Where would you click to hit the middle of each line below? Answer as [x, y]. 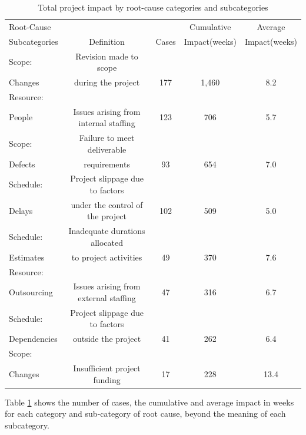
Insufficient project [107, 368]
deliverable [107, 149]
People [21, 117]
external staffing [107, 297]
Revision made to [107, 56]
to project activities [107, 257]
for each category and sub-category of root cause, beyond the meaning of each [145, 413]
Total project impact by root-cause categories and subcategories [153, 7]
